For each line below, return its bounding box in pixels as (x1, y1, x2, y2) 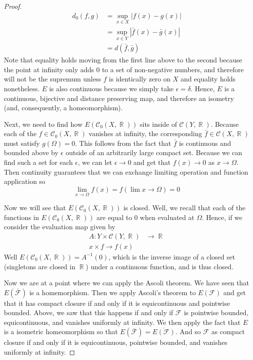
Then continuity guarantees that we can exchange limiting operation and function (4, 166, 249, 177)
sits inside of (139, 119, 177, 129)
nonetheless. (4, 83, 40, 93)
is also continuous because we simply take (49, 83, 174, 93)
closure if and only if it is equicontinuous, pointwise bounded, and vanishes (4, 337, 228, 347)
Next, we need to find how (4, 119, 82, 129)
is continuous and (179, 138, 231, 148)
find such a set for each (4, 157, 73, 167)
